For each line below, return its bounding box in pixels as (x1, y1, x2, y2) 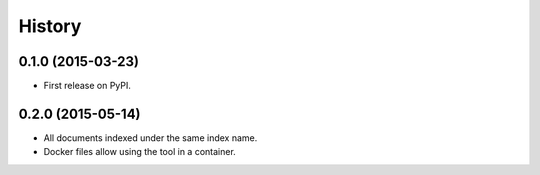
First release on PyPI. (43, 80, 132, 92)
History (18, 15, 82, 37)
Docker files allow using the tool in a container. (43, 146, 237, 158)
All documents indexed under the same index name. (43, 131, 258, 144)
